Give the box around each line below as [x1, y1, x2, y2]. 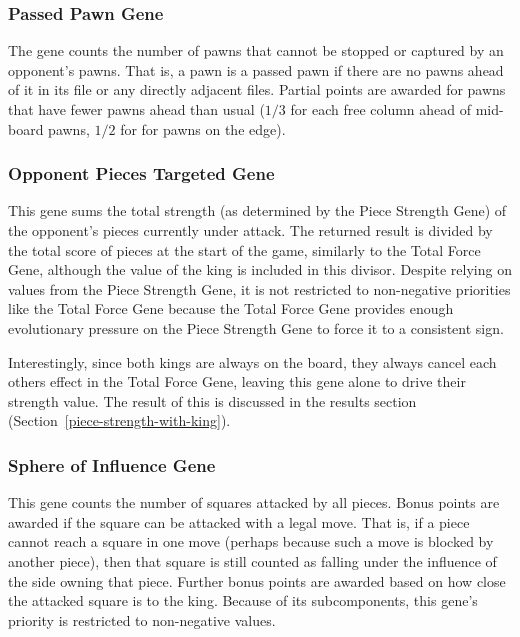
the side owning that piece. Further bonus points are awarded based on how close [8, 570, 506, 591]
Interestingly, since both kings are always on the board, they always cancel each [8, 351, 497, 372]
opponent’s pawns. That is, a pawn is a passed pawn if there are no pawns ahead [8, 59, 504, 80]
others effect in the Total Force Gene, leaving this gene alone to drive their [8, 371, 466, 392]
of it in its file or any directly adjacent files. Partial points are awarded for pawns [8, 79, 506, 100]
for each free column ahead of [290, 99, 472, 119]
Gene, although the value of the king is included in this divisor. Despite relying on [8, 259, 512, 280]
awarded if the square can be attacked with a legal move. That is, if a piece [8, 511, 470, 532]
